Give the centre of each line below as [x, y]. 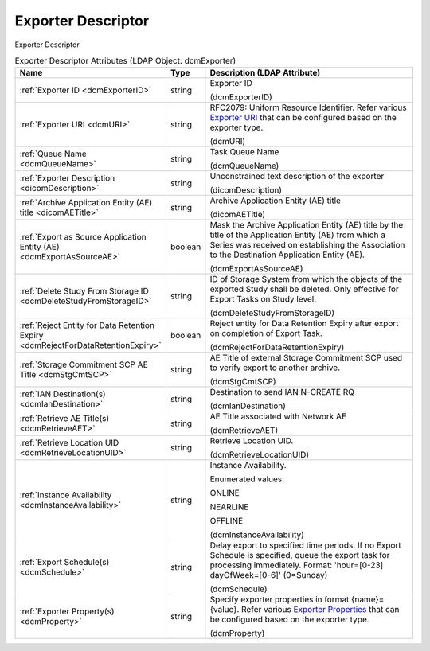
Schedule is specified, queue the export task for [300, 555]
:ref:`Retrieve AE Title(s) [64, 419]
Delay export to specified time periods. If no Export [305, 545]
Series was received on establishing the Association [307, 245]
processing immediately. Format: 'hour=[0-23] [297, 565]
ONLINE [225, 493]
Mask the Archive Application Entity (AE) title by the [307, 225]
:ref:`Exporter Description [67, 178]
